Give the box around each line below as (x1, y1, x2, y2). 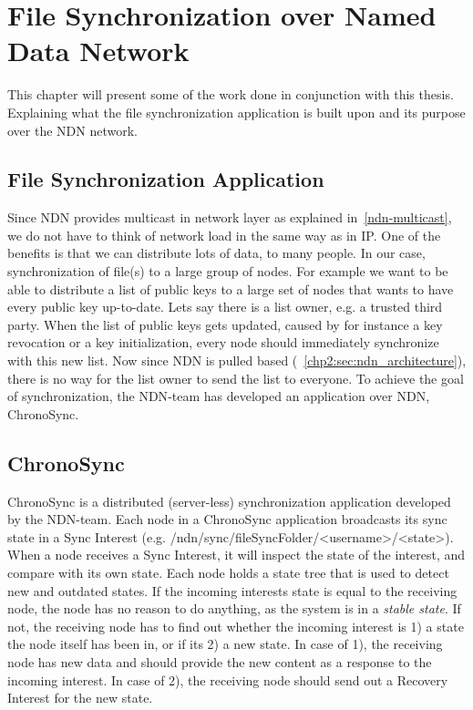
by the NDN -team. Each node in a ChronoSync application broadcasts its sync (7, 509, 447, 529)
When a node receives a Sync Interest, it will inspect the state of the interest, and (7, 545, 466, 564)
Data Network (7, 32, 190, 69)
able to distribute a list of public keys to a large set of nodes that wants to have (7, 279, 454, 298)
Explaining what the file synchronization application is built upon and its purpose (7, 102, 466, 121)
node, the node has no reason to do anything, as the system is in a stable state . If (7, 599, 461, 618)
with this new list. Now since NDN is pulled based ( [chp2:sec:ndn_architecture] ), (7, 351, 467, 370)
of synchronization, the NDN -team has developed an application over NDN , (7, 386, 430, 406)
